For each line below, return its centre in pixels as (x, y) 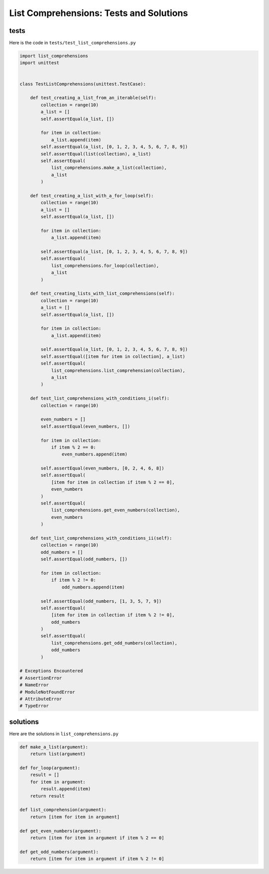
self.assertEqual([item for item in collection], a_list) (113, 356)
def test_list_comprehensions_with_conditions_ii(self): (101, 538)
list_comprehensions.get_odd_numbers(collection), (114, 643)
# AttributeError (41, 699)
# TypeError (34, 706)
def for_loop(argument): (50, 768)
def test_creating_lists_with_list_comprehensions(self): (102, 294)
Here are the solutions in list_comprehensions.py (64, 734)
